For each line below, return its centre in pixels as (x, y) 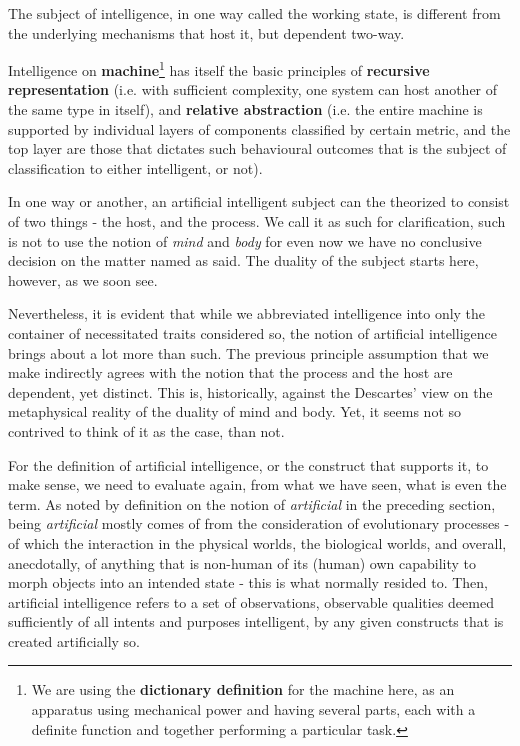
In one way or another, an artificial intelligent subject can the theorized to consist (259, 201)
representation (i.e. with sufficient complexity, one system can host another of (253, 89)
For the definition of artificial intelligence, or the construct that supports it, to (248, 464)
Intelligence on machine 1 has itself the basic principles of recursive (219, 68)
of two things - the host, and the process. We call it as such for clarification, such (257, 221)
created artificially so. (74, 640)
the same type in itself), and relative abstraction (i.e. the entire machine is (245, 109)
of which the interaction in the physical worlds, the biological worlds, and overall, (257, 542)
